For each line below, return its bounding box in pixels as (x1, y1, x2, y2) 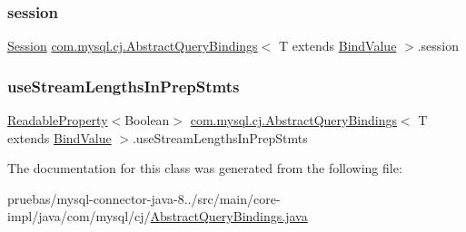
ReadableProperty (7, 111, 108, 130)
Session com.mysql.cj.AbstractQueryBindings (7, 36, 258, 55)
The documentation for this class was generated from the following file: (7, 159, 402, 178)
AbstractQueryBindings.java (150, 207, 308, 226)
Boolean (124, 111, 170, 130)
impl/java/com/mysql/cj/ (7, 207, 151, 226)
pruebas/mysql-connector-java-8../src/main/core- (7, 188, 281, 208)
